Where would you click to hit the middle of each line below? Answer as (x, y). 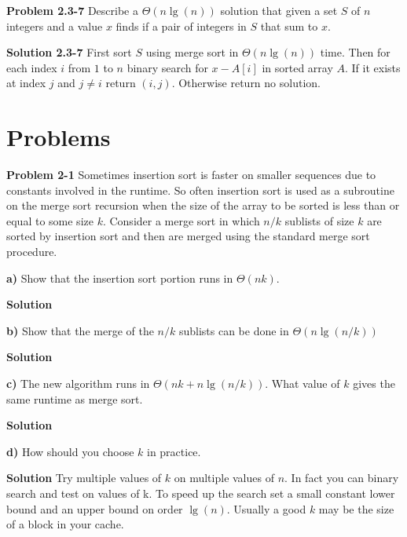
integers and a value (55, 26)
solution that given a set (279, 10)
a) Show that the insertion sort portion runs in (120, 278)
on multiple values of (224, 478)
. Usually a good (266, 508)
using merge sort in (192, 52)
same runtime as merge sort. (75, 398)
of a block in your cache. (65, 524)
